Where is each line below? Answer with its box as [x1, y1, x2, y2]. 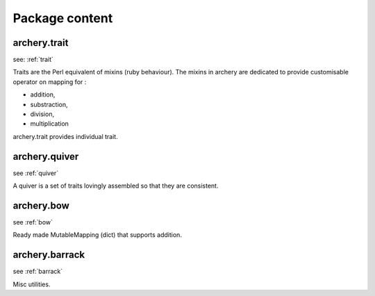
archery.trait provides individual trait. [12, 132, 118, 140]
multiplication [30, 120, 69, 128]
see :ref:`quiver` [12, 169, 59, 177]
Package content [12, 10, 113, 26]
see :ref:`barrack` [12, 268, 63, 276]
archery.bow [12, 199, 69, 211]
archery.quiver [12, 150, 79, 163]
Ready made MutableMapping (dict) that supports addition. [12, 231, 182, 239]
